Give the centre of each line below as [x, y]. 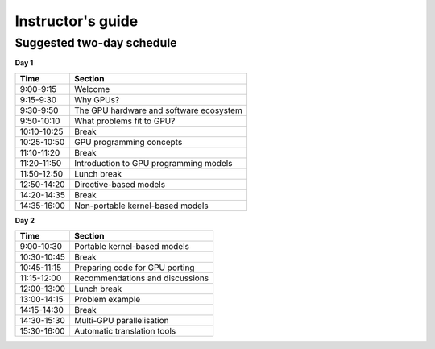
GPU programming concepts [128, 142]
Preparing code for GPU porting [134, 268]
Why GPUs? [97, 99]
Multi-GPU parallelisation [121, 321]
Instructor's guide [77, 21]
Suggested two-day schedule [96, 43]
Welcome [92, 89]
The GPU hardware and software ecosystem [158, 110]
